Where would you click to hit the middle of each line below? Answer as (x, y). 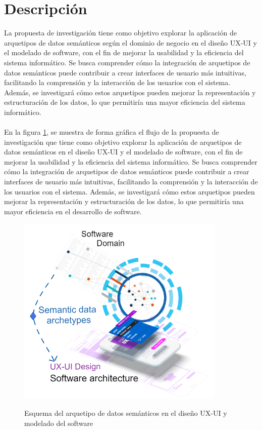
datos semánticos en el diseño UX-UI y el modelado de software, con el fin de (123, 152)
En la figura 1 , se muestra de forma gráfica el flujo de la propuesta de (112, 132)
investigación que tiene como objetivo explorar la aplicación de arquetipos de (123, 142)
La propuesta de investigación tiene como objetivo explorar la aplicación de (120, 33)
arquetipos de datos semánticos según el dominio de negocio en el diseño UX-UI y (130, 42)
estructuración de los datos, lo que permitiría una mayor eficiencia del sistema (125, 102)
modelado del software (59, 423)
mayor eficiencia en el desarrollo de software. (73, 211)
